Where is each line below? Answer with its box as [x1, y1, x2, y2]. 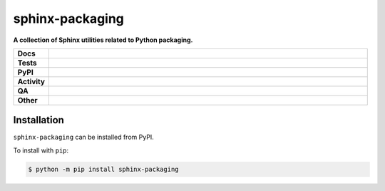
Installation [13, 114, 64, 126]
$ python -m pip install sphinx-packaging [28, 165, 179, 173]
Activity [17, 76, 46, 86]
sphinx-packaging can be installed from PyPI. [13, 133, 155, 142]
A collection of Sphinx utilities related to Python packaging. [13, 36, 193, 44]
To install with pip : [13, 146, 69, 155]
